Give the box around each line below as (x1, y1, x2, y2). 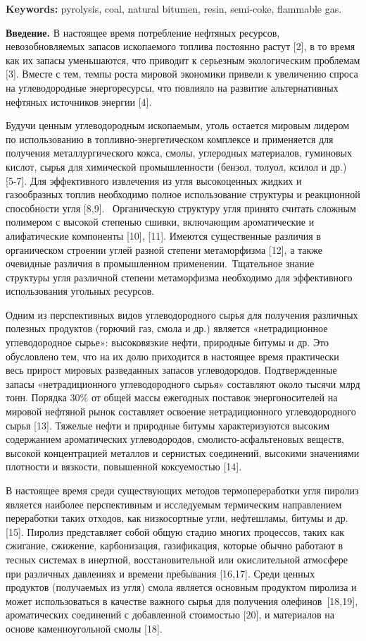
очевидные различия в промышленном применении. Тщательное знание (6, 256, 315, 271)
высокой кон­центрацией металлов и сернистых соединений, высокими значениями (6, 445, 360, 460)
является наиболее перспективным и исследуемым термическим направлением (6, 496, 342, 511)
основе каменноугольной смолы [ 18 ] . (6, 621, 163, 635)
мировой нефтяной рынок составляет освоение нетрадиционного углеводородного (6, 404, 356, 419)
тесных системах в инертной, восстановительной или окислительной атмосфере (6, 551, 348, 566)
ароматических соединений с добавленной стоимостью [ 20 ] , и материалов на (6, 607, 334, 622)
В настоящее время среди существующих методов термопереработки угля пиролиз (6, 483, 359, 497)
